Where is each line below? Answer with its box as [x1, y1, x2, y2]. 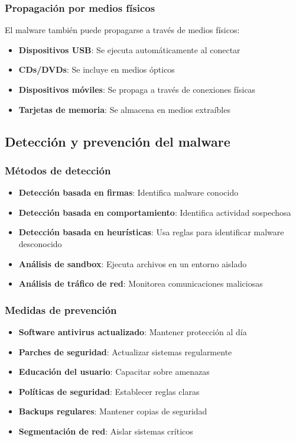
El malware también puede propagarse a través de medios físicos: [5, 24, 240, 36]
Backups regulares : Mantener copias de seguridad [18, 405, 207, 417]
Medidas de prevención [5, 302, 117, 317]
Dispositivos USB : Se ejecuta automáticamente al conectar [18, 43, 240, 56]
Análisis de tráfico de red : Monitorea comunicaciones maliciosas [18, 277, 263, 290]
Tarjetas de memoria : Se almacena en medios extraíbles [18, 103, 230, 115]
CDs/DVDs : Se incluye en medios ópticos [18, 63, 175, 76]
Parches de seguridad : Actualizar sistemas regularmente [18, 345, 232, 358]
